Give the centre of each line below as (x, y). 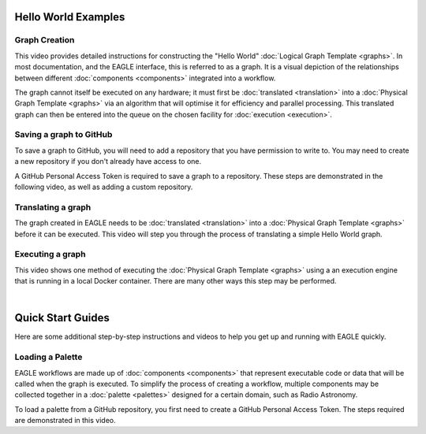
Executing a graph (50, 254)
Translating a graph (53, 207)
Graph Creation (45, 40)
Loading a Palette (49, 357)
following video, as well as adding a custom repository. (104, 187)
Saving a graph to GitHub (64, 135)
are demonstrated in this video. (65, 421)
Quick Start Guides (62, 318)
